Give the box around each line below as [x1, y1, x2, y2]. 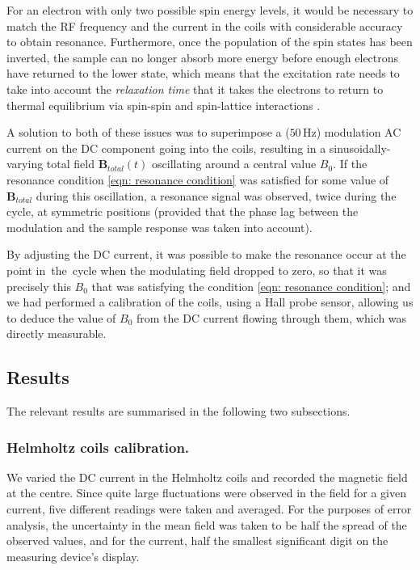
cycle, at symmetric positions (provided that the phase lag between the [6, 203, 359, 220]
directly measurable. [6, 325, 107, 342]
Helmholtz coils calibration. [6, 437, 190, 457]
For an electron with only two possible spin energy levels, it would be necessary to [6, 2, 414, 18]
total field [46, 155, 94, 172]
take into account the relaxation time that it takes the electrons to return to [6, 80, 384, 97]
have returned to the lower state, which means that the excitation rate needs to [6, 65, 400, 82]
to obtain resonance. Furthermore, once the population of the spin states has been [6, 33, 413, 50]
